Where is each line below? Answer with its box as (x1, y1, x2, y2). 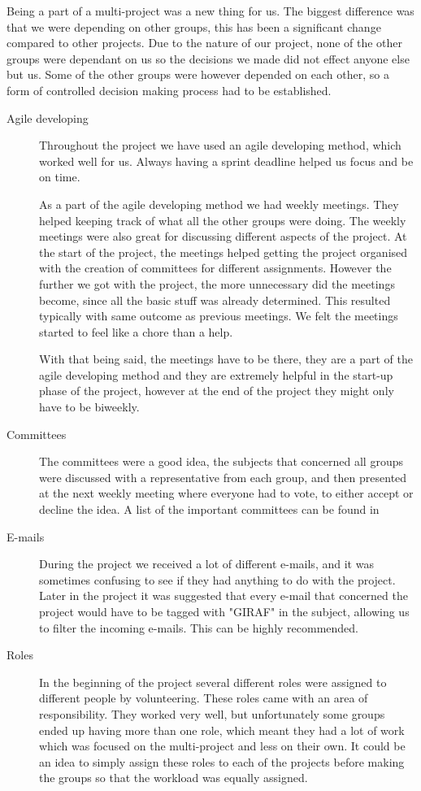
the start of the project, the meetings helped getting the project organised (39, 243, 408, 260)
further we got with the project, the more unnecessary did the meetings (39, 275, 395, 292)
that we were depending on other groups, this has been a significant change (7, 18, 381, 35)
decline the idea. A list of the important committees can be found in (39, 501, 380, 518)
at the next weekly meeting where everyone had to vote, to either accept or (39, 485, 414, 502)
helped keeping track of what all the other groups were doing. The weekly (39, 211, 406, 228)
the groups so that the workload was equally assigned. (39, 769, 308, 786)
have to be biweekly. (39, 398, 140, 415)
